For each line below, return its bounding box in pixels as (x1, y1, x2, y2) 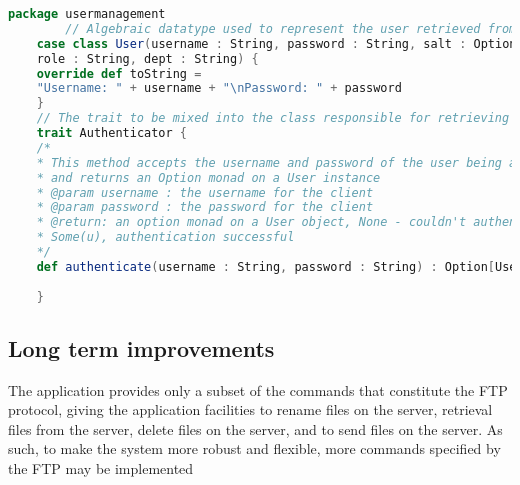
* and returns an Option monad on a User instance (36, 170, 381, 185)
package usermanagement (8, 7, 166, 21)
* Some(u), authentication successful (36, 230, 295, 245)
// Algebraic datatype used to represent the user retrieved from (65, 21, 517, 36)
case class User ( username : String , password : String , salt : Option (36, 36, 517, 51)
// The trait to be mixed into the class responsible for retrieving (36, 111, 510, 126)
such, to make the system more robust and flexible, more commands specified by (8, 438, 501, 459)
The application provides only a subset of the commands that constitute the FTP (8, 379, 508, 400)
